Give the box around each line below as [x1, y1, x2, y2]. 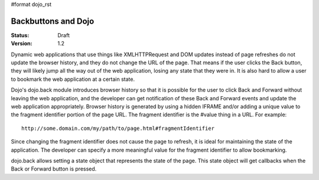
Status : [11, 31, 30, 38]
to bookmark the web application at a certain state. [11, 76, 135, 83]
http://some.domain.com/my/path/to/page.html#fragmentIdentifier [21, 125, 215, 132]
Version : [11, 40, 32, 47]
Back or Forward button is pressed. [11, 165, 97, 172]
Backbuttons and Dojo [11, 16, 95, 26]
